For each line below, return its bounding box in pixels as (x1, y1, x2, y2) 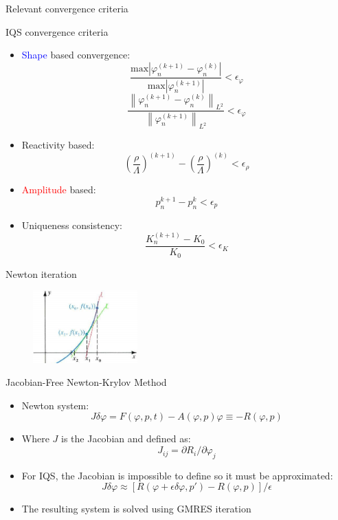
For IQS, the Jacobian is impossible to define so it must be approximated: (21, 468, 333, 482)
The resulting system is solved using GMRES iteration (21, 501, 251, 516)
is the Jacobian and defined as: (61, 431, 191, 446)
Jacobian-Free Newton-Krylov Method (5, 375, 167, 389)
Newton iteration (5, 266, 77, 281)
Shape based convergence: (21, 47, 131, 62)
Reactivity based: (21, 138, 95, 152)
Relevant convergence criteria (5, 1, 128, 15)
